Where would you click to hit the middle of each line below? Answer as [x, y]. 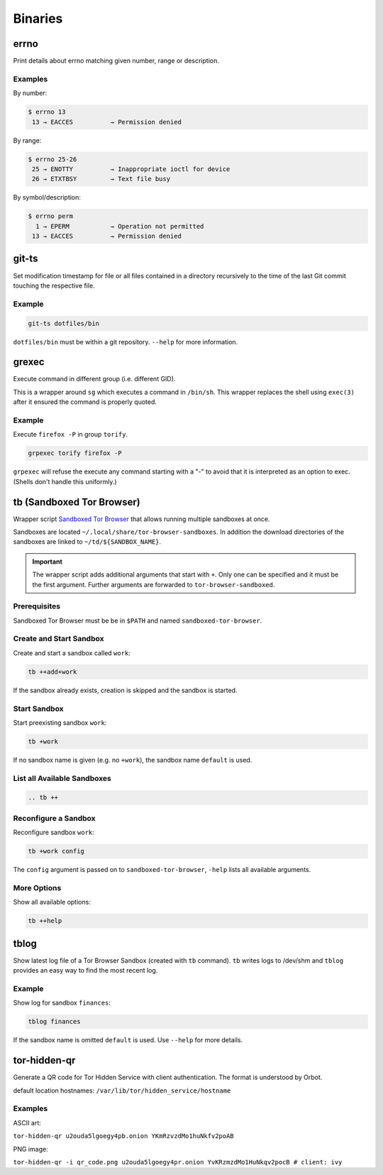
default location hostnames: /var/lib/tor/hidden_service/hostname [122, 1091]
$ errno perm [51, 216]
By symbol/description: [47, 197]
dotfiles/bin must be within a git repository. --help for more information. [126, 341]
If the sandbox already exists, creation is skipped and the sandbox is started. [125, 690]
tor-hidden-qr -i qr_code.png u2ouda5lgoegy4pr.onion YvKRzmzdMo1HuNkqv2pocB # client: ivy [178, 1162]
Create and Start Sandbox [59, 639]
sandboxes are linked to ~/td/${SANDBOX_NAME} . [87, 542]
